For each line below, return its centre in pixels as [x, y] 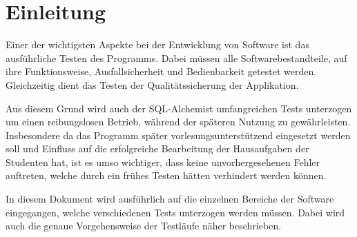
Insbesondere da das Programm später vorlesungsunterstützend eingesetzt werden [178, 135]
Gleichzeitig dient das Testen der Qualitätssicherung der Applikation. [152, 84]
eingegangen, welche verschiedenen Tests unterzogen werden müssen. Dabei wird [175, 212]
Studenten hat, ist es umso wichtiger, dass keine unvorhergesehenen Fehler [163, 162]
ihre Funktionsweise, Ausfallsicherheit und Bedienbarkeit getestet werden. [161, 71]
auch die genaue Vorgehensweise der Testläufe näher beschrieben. [144, 226]
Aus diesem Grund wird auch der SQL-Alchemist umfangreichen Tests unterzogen [179, 108]
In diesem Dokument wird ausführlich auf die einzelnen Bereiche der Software [170, 199]
